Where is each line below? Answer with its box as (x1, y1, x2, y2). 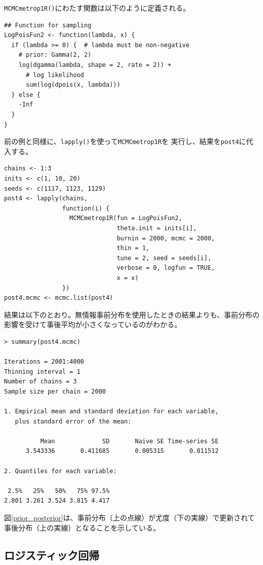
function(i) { (62, 204, 110, 212)
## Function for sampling (4, 21, 91, 29)
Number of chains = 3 (4, 378, 77, 385)
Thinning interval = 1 (4, 368, 81, 375)
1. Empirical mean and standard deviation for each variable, (4, 408, 219, 415)
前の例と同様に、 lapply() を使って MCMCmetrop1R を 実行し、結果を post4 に (4, 136, 246, 147)
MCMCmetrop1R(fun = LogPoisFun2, (69, 215, 182, 222)
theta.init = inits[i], (116, 225, 197, 232)
